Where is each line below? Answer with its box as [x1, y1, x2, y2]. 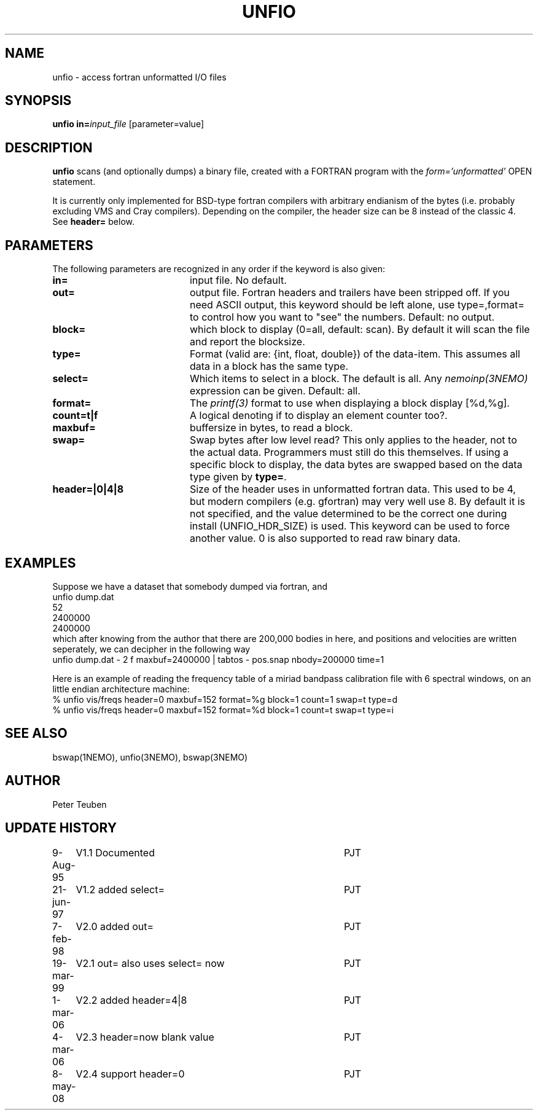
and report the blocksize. [189, 335, 305, 348]
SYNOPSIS [5, 93, 72, 109]
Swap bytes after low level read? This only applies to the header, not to [189, 434, 517, 447]
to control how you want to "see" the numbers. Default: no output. [189, 311, 495, 324]
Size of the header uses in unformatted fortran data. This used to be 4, [189, 483, 516, 496]
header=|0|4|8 [52, 483, 124, 496]
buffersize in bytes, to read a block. [189, 421, 353, 434]
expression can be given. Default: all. [189, 385, 361, 397]
